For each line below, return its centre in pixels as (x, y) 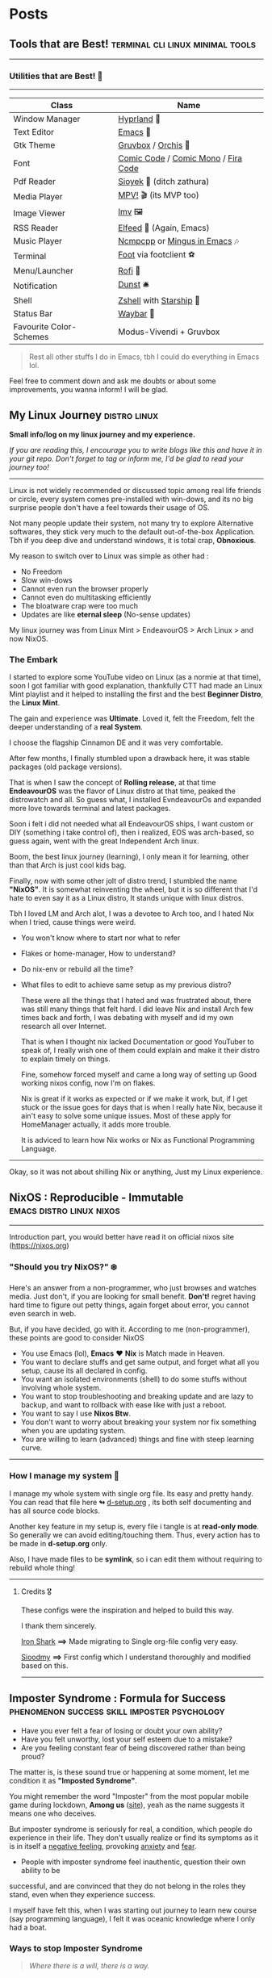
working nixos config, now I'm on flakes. (88, 1083)
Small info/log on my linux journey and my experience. (103, 435)
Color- (64, 327)
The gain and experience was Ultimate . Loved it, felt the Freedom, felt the (132, 718)
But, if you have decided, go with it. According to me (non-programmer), (130, 1329)
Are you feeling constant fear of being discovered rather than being (133, 1747)
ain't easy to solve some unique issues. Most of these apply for (126, 1116)
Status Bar (33, 314)
